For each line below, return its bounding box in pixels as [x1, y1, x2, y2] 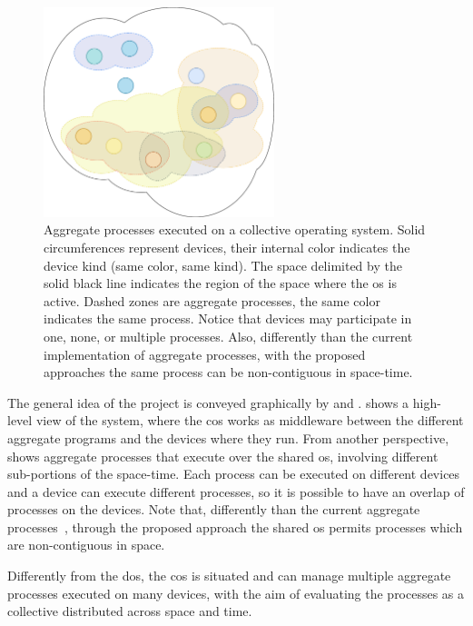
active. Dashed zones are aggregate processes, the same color [44, 291, 380, 310]
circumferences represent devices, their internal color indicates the [44, 237, 410, 256]
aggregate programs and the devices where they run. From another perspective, [7, 428, 449, 447]
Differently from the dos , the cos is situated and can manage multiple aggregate [7, 566, 451, 585]
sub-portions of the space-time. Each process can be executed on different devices [7, 464, 460, 483]
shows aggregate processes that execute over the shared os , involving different [7, 446, 439, 465]
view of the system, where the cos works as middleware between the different [35, 411, 464, 430]
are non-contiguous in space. [7, 535, 165, 554]
